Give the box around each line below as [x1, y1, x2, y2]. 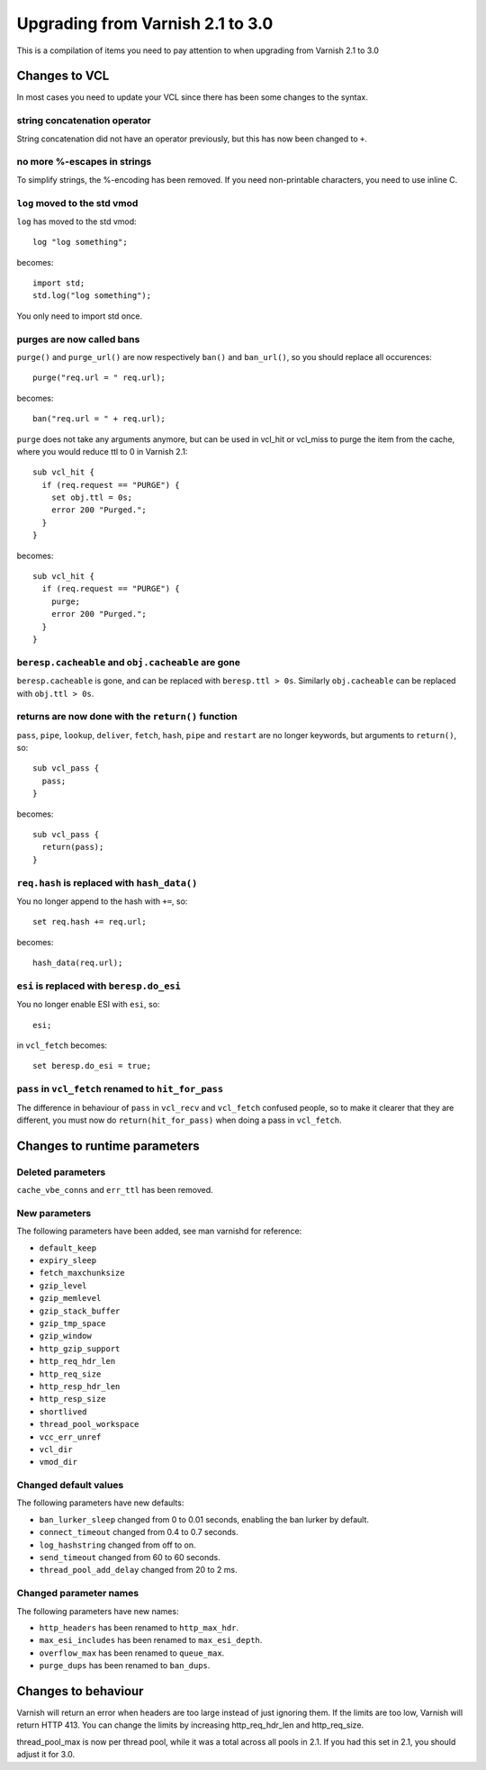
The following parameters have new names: [16, 1605, 179, 1616]
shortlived [39, 1406, 87, 1417]
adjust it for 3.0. [16, 1749, 76, 1760]
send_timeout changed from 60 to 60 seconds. [39, 1551, 220, 1562]
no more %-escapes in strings [16, 156, 152, 168]
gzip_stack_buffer [39, 1305, 121, 1316]
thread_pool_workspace [39, 1419, 139, 1430]
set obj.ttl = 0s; [50, 492, 133, 503]
